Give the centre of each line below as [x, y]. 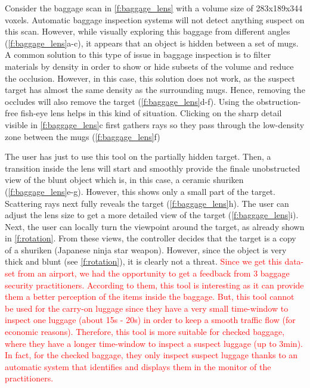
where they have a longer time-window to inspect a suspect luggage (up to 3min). [154, 343]
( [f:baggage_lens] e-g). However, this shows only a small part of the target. [140, 191]
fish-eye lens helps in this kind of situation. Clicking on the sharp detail [151, 113]
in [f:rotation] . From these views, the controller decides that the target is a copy [151, 238]
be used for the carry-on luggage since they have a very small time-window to [147, 308]
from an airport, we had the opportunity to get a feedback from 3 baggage [154, 273]
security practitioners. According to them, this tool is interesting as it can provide [154, 285]
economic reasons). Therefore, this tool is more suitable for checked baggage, [145, 332]
